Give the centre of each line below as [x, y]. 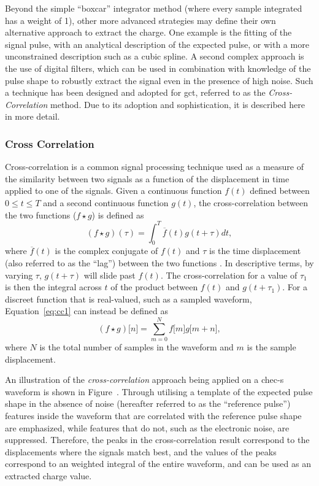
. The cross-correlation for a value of [229, 275]
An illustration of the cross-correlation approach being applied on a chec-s [144, 380]
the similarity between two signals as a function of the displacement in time [147, 178]
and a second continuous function [106, 202]
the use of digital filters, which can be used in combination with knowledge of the [158, 68]
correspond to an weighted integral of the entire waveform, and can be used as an [158, 464]
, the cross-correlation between [251, 202]
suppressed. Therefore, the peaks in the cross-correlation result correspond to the [157, 440]
